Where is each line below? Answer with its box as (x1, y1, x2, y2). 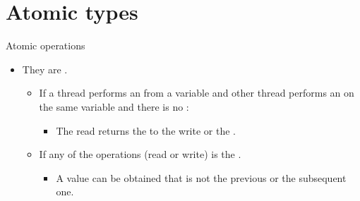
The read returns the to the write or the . (56, 123, 236, 138)
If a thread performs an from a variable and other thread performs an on (39, 85, 354, 100)
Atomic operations (6, 38, 85, 53)
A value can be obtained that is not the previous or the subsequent (56, 170, 347, 185)
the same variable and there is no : (39, 99, 189, 114)
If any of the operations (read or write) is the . (39, 147, 241, 162)
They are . (22, 61, 68, 76)
